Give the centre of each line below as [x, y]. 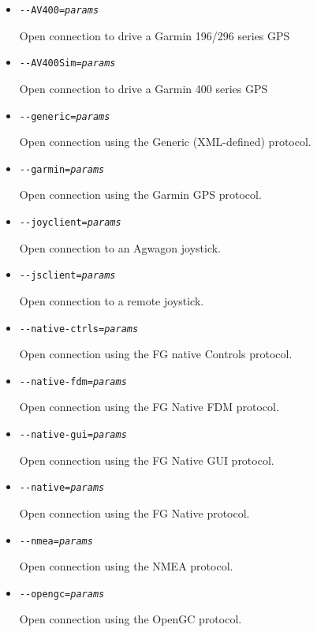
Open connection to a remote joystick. [112, 300]
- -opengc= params [62, 594]
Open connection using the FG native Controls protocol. [156, 354]
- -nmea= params [56, 541]
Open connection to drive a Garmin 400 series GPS [144, 88]
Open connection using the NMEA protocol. [126, 566]
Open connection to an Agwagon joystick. [120, 247]
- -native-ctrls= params [79, 329]
